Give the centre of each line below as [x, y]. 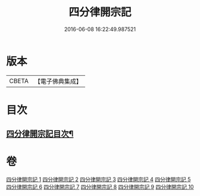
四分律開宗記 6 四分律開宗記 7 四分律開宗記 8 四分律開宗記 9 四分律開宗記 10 [100, 187]
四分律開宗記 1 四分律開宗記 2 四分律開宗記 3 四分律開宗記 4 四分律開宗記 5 [99, 179]
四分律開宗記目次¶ [40, 134]
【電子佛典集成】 [58, 81]
